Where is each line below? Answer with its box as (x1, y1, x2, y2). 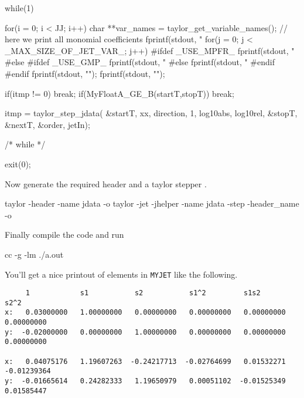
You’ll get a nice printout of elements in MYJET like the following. (5, 268, 238, 280)
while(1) (5, 2, 34, 14)
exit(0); (5, 157, 31, 170)
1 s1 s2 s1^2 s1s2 (25, 289, 261, 298)
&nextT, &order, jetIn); (5, 118, 90, 130)
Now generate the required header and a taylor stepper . (5, 177, 207, 190)
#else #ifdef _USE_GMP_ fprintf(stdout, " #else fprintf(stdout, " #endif (5, 56, 275, 68)
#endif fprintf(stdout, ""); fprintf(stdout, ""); (5, 67, 165, 79)
